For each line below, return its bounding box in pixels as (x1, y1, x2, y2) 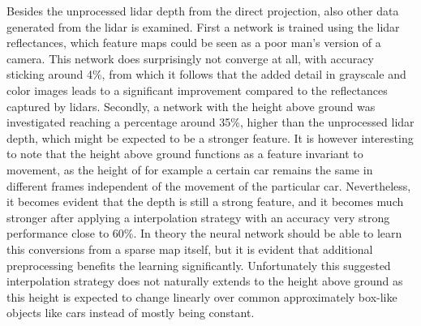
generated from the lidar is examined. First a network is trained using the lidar (6, 18, 400, 35)
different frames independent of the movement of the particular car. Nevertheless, (6, 177, 411, 194)
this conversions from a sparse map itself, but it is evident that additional (6, 240, 373, 257)
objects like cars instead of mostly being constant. (6, 304, 255, 321)
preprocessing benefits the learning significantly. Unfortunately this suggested (6, 256, 391, 273)
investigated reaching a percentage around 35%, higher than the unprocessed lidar (6, 114, 415, 131)
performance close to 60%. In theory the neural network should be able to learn (6, 225, 402, 242)
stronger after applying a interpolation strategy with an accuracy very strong (6, 208, 390, 225)
